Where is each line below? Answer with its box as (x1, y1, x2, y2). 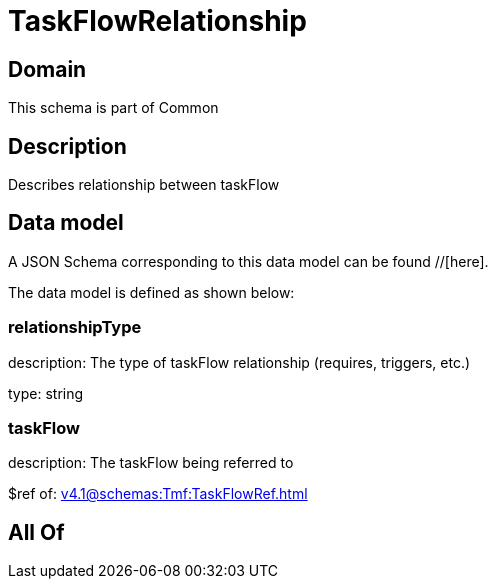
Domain (8, 56, 87, 82)
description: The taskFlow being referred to (8, 454, 294, 472)
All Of (8, 519, 65, 545)
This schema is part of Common (8, 99, 219, 117)
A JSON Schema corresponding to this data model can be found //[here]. (8, 252, 489, 270)
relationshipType (8, 317, 142, 338)
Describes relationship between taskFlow (8, 176, 280, 194)
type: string (8, 384, 84, 402)
